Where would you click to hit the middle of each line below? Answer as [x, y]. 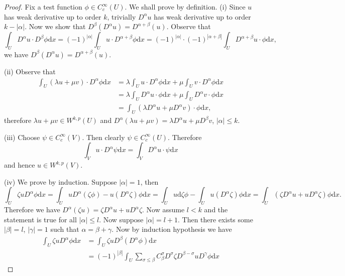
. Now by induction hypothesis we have [172, 229]
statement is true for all [40, 219]
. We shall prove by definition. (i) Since [185, 7]
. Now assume [163, 210]
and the [216, 210]
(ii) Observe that [30, 71]
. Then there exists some [215, 219]
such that [65, 229]
